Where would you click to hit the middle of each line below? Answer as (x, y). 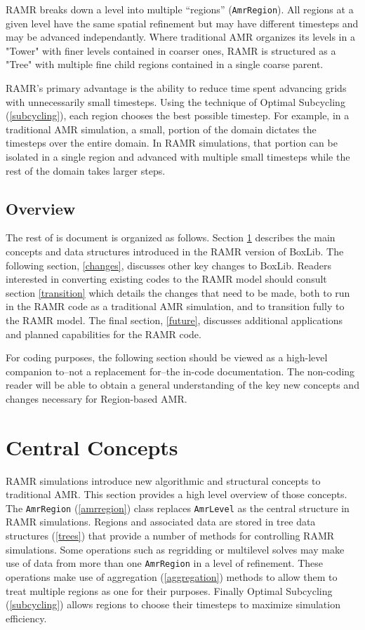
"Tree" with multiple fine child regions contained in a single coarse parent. (165, 64)
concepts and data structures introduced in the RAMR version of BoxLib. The (175, 251)
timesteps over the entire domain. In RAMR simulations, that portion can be (172, 143)
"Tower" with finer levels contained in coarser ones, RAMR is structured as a (171, 50)
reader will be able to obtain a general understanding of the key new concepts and (182, 385)
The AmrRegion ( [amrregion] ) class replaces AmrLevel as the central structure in (178, 508)
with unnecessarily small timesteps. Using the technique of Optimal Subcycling (175, 101)
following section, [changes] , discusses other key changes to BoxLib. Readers (169, 265)
